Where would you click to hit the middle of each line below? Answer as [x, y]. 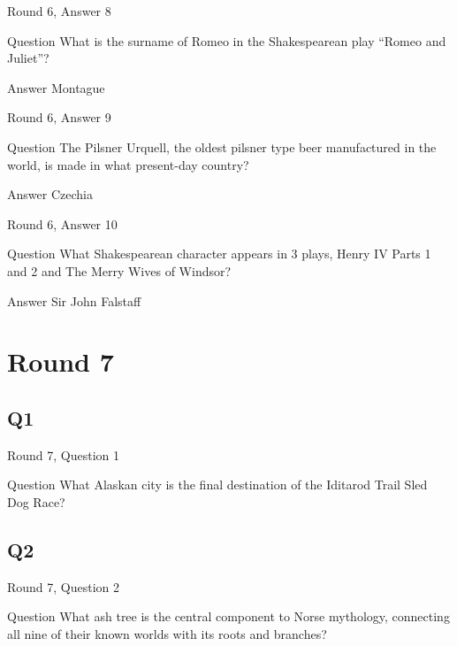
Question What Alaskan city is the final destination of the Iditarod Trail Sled [217, 484]
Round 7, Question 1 [64, 454]
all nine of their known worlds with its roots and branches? [167, 633]
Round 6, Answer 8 [59, 11]
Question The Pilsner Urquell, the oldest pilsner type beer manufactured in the [222, 146]
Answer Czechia [50, 194]
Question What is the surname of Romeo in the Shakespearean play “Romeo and [227, 40]
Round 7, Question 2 [64, 586]
